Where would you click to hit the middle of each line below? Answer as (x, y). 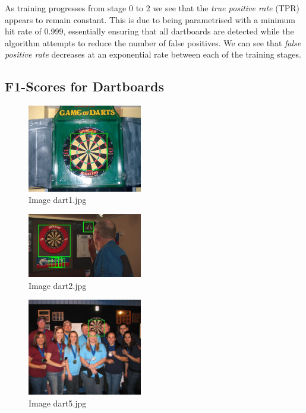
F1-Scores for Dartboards (85, 86)
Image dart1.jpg (58, 200)
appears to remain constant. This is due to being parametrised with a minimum (150, 19)
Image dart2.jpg (58, 285)
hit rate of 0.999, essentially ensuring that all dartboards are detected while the (149, 31)
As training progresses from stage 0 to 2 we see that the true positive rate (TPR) (152, 8)
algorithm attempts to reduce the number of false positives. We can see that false (153, 42)
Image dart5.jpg (58, 403)
